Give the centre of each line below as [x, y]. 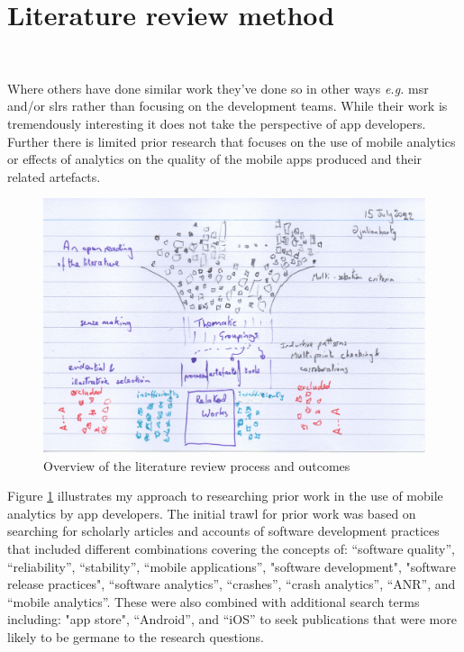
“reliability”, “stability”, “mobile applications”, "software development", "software [232, 566]
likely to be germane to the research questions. [136, 637]
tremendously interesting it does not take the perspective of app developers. [217, 123]
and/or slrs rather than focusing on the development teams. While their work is [227, 106]
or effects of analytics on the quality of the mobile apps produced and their [215, 159]
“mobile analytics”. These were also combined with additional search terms [214, 601]
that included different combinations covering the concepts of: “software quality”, [231, 549]
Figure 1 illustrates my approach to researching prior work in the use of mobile [225, 496]
